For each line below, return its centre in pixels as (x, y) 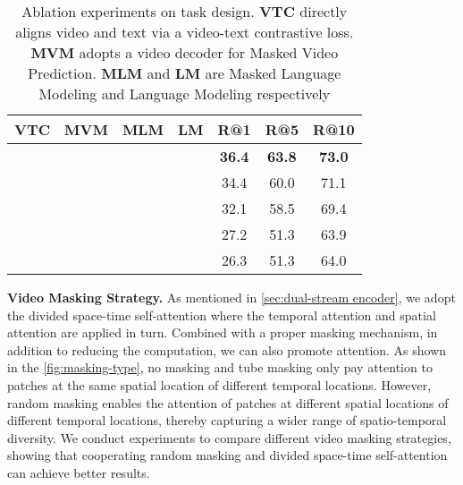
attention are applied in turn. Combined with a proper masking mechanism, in (223, 332)
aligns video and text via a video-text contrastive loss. (185, 32)
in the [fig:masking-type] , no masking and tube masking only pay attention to (220, 367)
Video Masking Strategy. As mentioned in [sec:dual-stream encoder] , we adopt (231, 297)
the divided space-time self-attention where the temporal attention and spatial (222, 315)
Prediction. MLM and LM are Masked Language (185, 73)
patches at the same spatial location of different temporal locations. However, (219, 384)
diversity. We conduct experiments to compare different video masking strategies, (229, 437)
